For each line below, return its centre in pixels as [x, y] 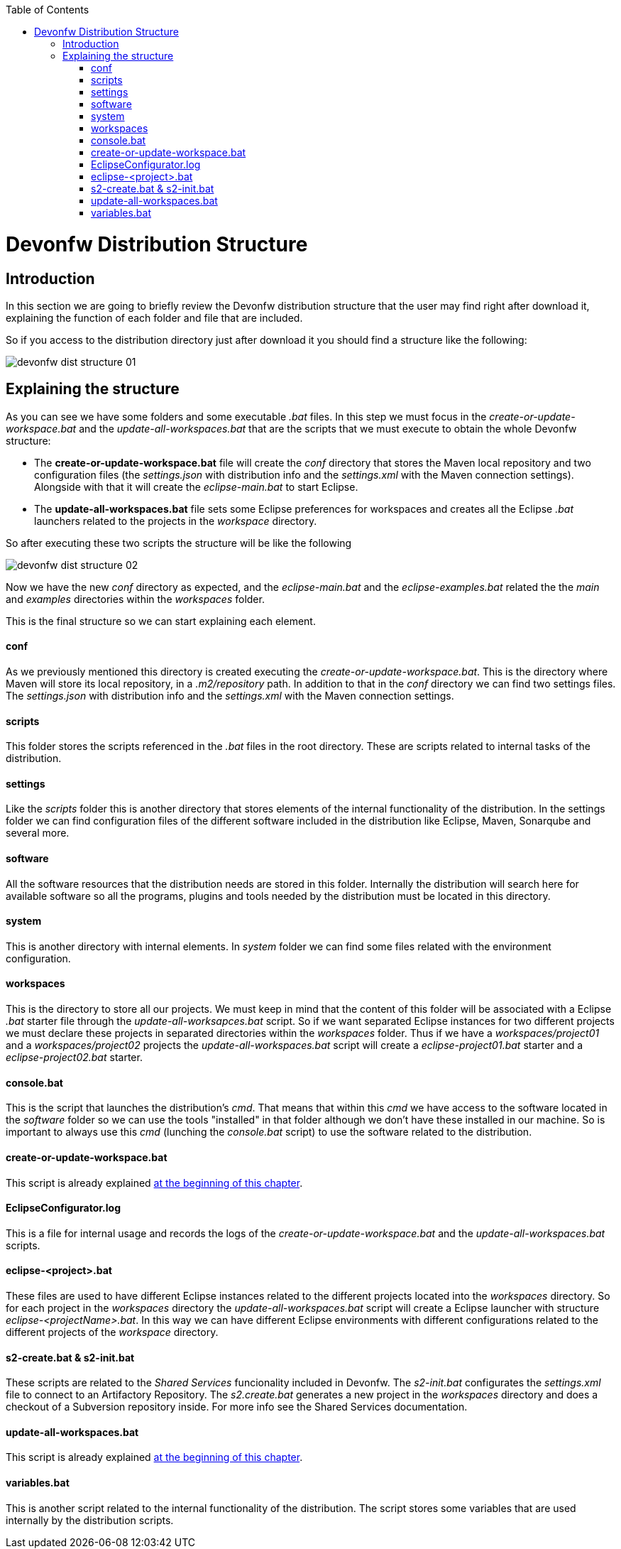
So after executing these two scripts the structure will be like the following [179, 543]
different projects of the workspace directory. [112, 1332]
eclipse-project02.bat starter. [74, 1058]
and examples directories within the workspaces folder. [135, 599]
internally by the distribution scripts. [90, 1520]
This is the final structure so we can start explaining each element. [161, 621]
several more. [38, 833]
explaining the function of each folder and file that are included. [154, 317]
